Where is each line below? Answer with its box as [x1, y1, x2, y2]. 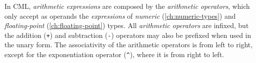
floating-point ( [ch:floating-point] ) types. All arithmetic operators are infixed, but [4, 20, 249, 31]
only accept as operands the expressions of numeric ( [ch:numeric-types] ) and [4, 10, 236, 21]
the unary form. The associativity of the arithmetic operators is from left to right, [4, 39, 253, 50]
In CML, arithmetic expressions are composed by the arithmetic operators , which [4, 1, 250, 11]
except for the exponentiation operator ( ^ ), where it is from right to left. [4, 49, 224, 60]
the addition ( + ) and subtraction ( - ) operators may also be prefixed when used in [4, 30, 252, 40]
